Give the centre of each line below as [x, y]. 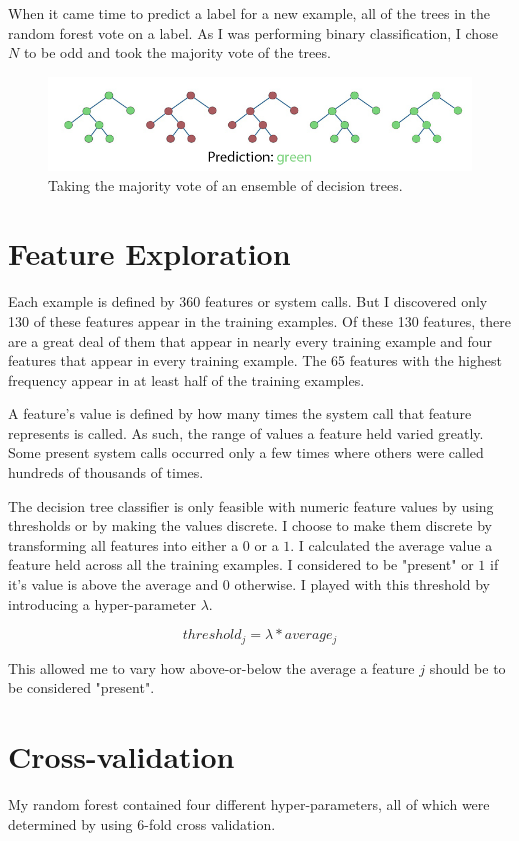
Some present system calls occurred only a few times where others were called [246, 452]
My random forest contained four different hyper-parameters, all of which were [249, 803]
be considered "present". [81, 687]
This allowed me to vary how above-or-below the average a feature [211, 667]
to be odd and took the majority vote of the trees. [177, 52]
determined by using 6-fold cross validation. [142, 823]
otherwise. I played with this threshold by [362, 584]
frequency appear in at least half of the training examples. [186, 379]
